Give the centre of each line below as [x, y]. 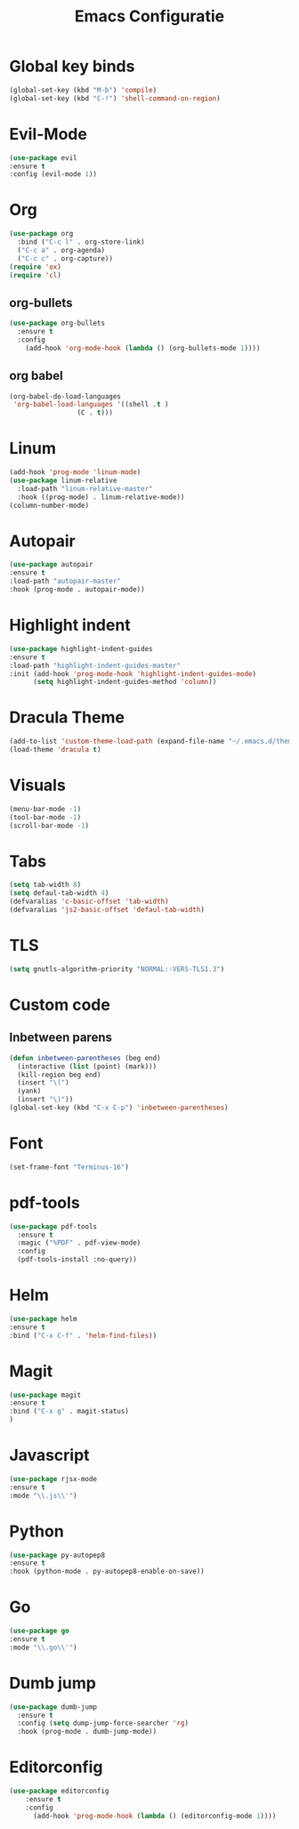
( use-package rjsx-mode [53, 1479]
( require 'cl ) [36, 275]
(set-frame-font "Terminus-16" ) [69, 1167]
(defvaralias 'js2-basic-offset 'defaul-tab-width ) [107, 910]
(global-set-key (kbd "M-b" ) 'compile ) [83, 90]
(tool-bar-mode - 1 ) [45, 817]
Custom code [60, 1005]
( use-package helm [43, 1318]
